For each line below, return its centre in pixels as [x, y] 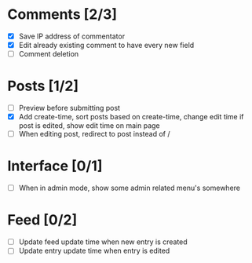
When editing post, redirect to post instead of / [94, 134]
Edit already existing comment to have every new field [106, 45]
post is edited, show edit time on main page [89, 126]
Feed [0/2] [42, 220]
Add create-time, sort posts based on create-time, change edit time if [131, 117]
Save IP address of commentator [72, 36]
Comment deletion [49, 54]
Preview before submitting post [69, 108]
